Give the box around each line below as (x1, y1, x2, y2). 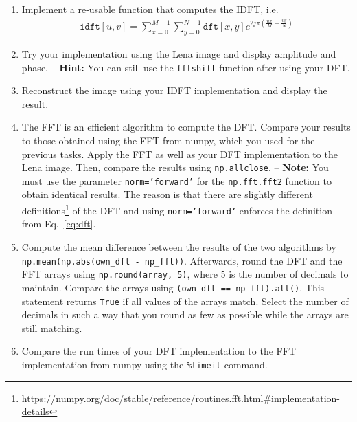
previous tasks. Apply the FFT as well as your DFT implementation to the (21, 146, 338, 161)
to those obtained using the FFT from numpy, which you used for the (21, 133, 315, 147)
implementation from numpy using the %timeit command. (21, 357, 268, 371)
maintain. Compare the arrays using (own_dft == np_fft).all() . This (21, 280, 325, 294)
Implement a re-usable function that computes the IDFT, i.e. (21, 2, 279, 16)
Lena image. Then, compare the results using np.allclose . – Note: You (21, 160, 329, 175)
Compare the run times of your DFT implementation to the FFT (21, 344, 296, 358)
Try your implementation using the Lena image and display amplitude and (21, 46, 336, 60)
